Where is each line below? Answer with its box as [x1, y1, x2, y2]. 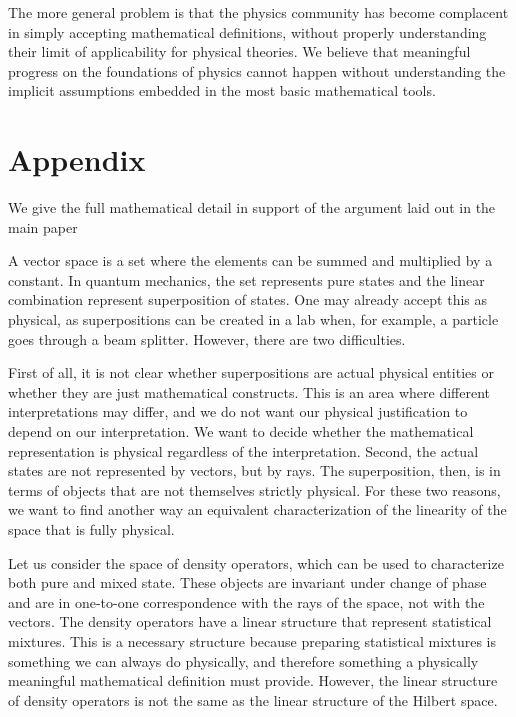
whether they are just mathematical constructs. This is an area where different [8, 381, 491, 402]
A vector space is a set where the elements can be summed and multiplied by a [8, 250, 493, 271]
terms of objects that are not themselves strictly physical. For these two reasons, [8, 479, 501, 500]
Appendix [8, 139, 146, 180]
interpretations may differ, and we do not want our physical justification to [8, 401, 468, 422]
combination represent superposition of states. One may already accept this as [8, 289, 488, 310]
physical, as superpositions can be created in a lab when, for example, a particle [8, 309, 499, 330]
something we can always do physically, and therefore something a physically [8, 650, 479, 671]
